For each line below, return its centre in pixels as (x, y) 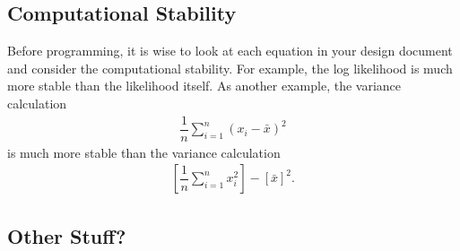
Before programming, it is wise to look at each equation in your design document (230, 51)
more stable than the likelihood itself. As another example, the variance (204, 86)
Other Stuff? (67, 235)
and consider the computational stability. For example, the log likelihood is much (230, 68)
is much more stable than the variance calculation (144, 152)
